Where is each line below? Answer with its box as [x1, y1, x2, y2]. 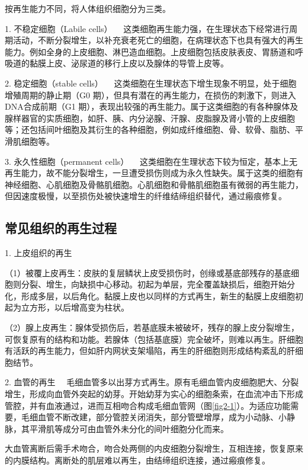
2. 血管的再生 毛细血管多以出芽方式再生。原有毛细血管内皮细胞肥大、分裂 [5, 376, 299, 388]
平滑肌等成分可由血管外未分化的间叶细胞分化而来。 [29, 422, 229, 434]
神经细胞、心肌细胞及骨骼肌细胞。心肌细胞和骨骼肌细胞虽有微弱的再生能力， [5, 178, 303, 190]
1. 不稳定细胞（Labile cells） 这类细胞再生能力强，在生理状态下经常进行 [5, 22, 290, 34]
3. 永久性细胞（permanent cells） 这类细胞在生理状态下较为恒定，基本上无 [5, 155, 297, 167]
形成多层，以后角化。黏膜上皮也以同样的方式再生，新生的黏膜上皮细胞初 [21, 289, 303, 302]
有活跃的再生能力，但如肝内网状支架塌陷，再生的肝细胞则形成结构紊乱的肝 [5, 344, 295, 357]
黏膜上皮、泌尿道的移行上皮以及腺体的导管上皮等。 [29, 57, 229, 69]
